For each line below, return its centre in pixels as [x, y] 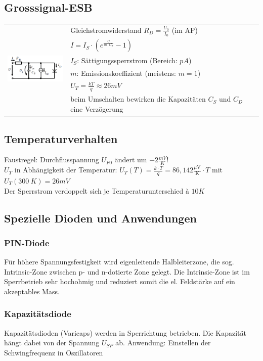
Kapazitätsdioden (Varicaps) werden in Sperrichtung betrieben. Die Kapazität [125, 332]
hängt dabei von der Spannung [52, 343]
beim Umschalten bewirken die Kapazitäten [138, 99]
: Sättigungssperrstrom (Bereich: [127, 60]
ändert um [131, 160]
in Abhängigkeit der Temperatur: [66, 170]
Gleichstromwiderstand [106, 30]
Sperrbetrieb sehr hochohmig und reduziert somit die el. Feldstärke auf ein [120, 281]
